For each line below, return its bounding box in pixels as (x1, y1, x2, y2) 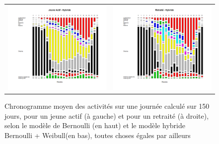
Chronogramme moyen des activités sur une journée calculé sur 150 (4, 101, 210, 111)
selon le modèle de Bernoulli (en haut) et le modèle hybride (4, 120, 185, 131)
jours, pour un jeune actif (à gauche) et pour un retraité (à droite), (4, 110, 209, 121)
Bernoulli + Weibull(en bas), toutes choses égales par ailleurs (4, 130, 191, 140)
